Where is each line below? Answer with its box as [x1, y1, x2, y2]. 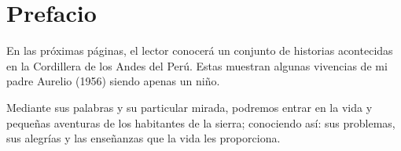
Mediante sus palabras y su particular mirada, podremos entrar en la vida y [6, 99, 373, 115]
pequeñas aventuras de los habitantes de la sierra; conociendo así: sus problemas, [6, 114, 395, 131]
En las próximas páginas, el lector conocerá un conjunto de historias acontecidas [6, 42, 393, 59]
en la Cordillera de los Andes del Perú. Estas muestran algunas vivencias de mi [6, 57, 388, 74]
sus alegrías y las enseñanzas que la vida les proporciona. [6, 130, 281, 146]
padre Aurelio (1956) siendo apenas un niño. [6, 73, 220, 89]
